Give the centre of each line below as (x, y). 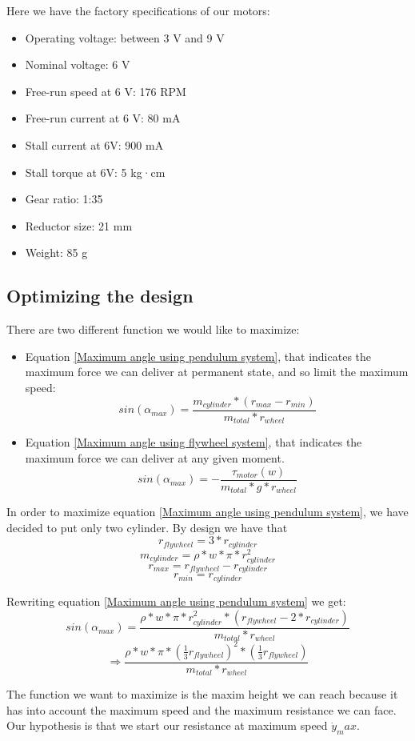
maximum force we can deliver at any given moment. (155, 458)
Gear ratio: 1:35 (64, 199)
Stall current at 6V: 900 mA (94, 144)
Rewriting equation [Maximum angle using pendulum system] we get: (176, 601)
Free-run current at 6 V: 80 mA (103, 118)
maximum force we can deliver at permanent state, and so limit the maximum (217, 372)
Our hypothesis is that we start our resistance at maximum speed (167, 725)
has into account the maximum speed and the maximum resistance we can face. (202, 709)
